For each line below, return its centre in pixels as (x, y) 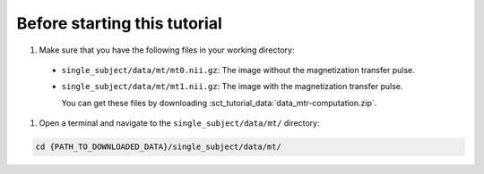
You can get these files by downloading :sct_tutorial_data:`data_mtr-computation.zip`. (219, 103)
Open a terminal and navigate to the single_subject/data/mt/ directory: (179, 123)
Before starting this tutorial (120, 23)
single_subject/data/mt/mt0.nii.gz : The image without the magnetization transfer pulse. (238, 70)
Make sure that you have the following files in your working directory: (167, 50)
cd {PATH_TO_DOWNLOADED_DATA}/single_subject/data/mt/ (158, 147)
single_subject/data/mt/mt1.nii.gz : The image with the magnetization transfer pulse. (232, 87)
